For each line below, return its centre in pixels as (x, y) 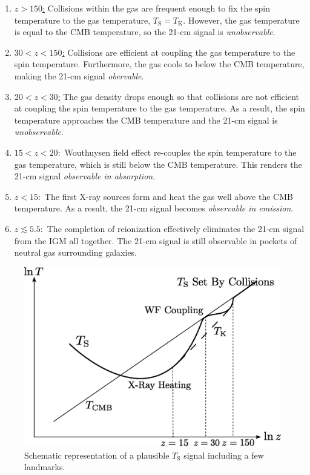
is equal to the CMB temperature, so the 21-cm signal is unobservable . (145, 32)
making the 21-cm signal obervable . (79, 75)
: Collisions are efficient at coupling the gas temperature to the (179, 52)
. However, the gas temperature (241, 20)
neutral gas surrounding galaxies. (76, 252)
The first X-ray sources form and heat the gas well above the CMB (169, 196)
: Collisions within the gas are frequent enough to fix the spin (156, 8)
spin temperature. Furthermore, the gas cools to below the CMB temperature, (159, 64)
